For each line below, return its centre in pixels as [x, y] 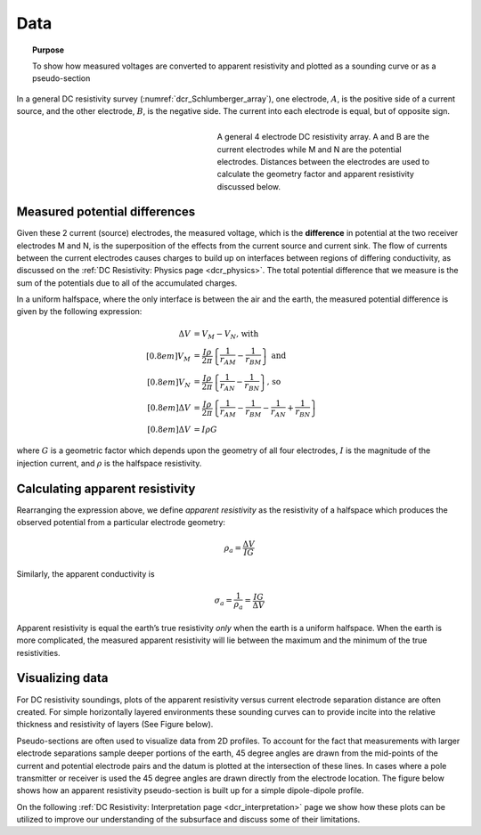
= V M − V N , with [226, 335]
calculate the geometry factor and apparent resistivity [315, 174]
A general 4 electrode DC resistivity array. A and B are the [323, 137]
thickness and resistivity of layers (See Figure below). [115, 725]
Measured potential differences [106, 212]
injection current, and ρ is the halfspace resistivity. [109, 463]
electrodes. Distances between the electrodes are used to [323, 162]
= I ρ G [205, 429]
